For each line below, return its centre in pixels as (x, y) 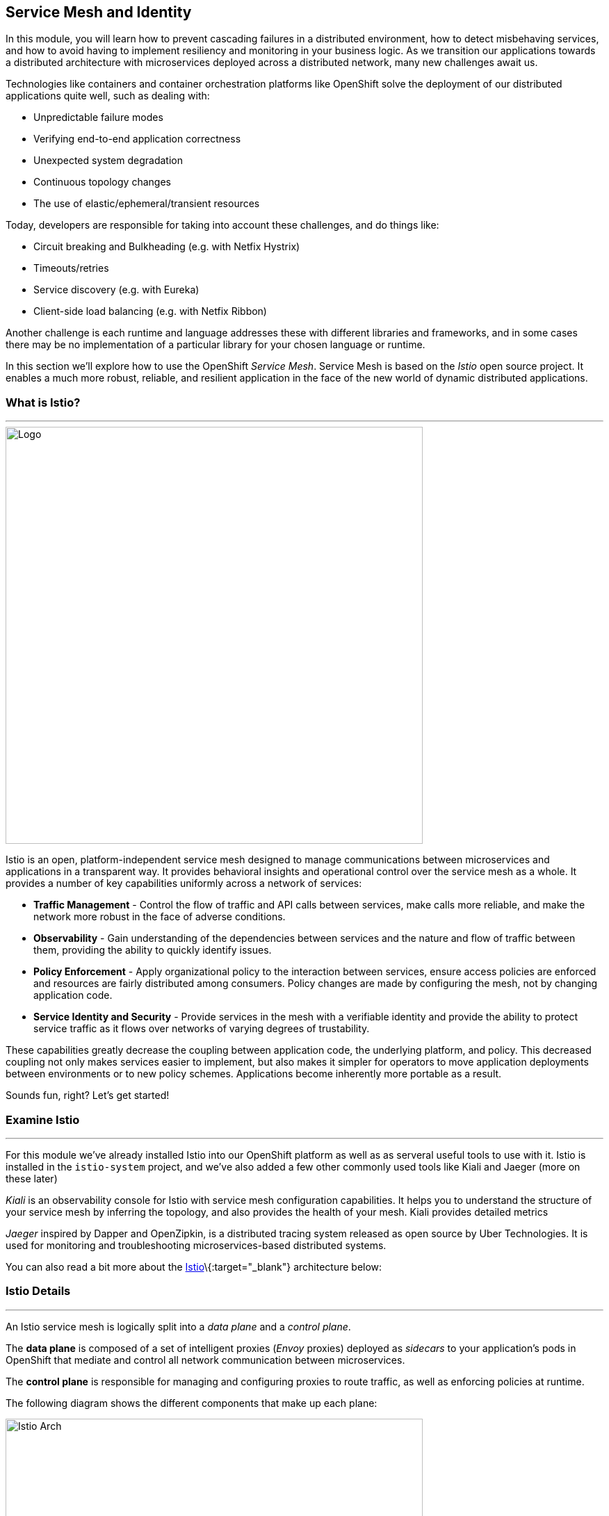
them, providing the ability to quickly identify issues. (153, 950)
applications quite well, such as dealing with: (108, 96)
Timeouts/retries (71, 268)
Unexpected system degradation (108, 161)
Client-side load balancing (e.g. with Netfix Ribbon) (150, 311)
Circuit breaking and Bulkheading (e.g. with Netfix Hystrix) (167, 247)
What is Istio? (43, 402)
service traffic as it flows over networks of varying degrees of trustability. (202, 1029)
